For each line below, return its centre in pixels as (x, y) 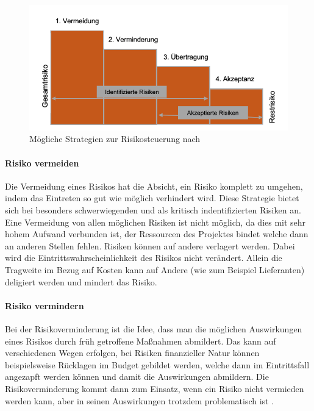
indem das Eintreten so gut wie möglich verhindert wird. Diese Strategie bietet (152, 198)
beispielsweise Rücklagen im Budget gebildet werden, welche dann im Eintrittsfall (157, 364)
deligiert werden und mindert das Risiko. (81, 281)
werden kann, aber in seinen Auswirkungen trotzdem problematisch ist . (140, 400)
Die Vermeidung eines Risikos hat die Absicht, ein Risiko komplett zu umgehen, (154, 186)
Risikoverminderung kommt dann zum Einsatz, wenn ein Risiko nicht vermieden (155, 388)
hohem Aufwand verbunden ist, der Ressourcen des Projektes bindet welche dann (157, 234)
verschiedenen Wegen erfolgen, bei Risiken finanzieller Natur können (132, 353)
